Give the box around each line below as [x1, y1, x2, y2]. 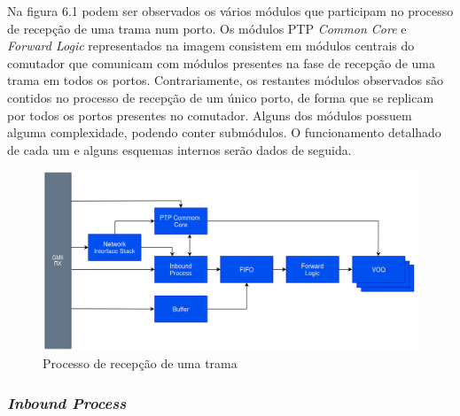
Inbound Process [7, 391, 127, 413]
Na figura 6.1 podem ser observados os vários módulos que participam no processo [7, 2, 454, 19]
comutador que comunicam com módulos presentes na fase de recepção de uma [7, 53, 435, 72]
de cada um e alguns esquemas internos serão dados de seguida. [7, 140, 352, 158]
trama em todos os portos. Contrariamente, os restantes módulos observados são [7, 71, 444, 89]
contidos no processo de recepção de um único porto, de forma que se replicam [7, 88, 434, 106]
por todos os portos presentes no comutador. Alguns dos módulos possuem [7, 105, 412, 124]
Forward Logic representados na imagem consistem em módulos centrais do [7, 36, 415, 55]
